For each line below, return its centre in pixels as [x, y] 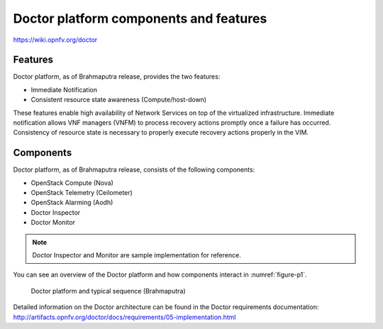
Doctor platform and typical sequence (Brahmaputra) [108, 291]
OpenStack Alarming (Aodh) [72, 203]
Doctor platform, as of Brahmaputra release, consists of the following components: [134, 169]
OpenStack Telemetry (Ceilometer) [82, 193]
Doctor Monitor [53, 223]
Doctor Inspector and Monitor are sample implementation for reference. [137, 255]
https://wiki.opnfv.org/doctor [55, 40]
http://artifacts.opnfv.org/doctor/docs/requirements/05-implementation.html [124, 317]
